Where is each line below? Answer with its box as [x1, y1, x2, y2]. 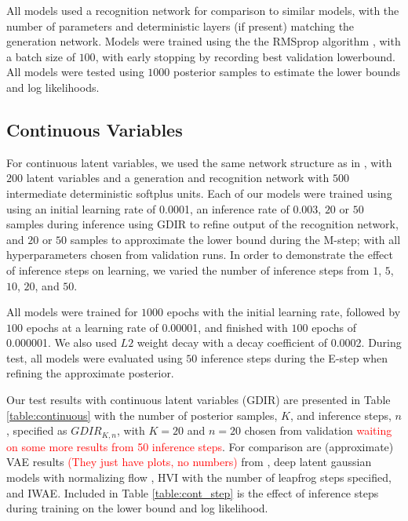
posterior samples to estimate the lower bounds [173, 64, 400, 80]
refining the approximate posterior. [6, 365, 174, 381]
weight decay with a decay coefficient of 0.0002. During [137, 334, 402, 351]
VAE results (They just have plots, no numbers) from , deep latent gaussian [6, 454, 372, 470]
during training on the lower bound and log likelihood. [6, 500, 268, 516]
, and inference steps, [290, 406, 392, 423]
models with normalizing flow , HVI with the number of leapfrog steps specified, [6, 468, 392, 485]
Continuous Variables [6, 117, 183, 141]
